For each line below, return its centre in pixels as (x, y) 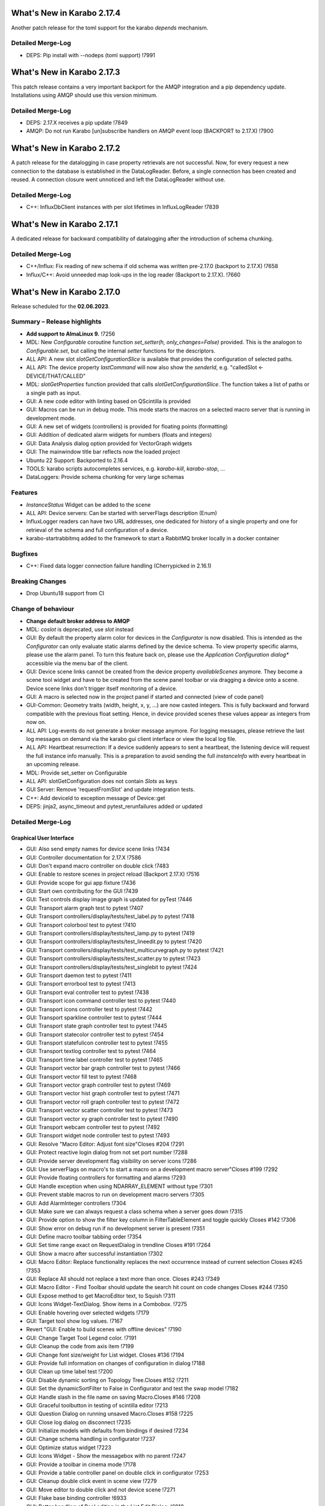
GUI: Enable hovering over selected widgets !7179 (88, 1313)
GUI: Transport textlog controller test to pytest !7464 (91, 1051)
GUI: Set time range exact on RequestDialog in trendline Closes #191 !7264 (119, 1245)
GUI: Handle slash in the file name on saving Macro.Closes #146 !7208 (113, 1397)
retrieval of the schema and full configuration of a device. (97, 530)
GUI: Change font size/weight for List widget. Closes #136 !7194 (105, 1355)
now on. (36, 722)
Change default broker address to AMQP (78, 621)
